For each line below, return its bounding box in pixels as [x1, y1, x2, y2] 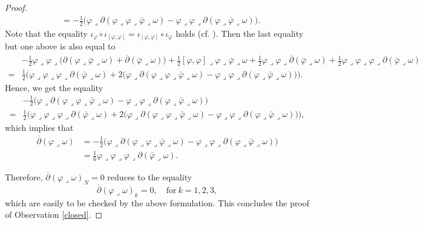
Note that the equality [5, 27, 88, 39]
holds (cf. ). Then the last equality [175, 27, 304, 39]
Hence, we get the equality [5, 81, 103, 93]
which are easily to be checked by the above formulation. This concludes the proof [5, 196, 310, 209]
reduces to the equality [107, 170, 192, 183]
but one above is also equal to [5, 40, 116, 52]
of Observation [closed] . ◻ [5, 208, 103, 221]
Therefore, [5, 170, 43, 183]
